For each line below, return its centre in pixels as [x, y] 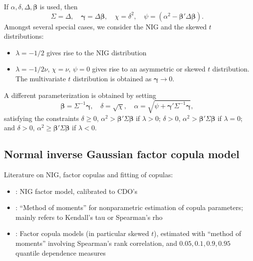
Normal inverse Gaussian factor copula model [122, 154]
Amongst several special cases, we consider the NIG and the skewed [105, 26]
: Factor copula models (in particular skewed [82, 233]
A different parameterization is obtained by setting [80, 95]
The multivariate [41, 78]
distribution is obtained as [112, 78]
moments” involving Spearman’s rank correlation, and [96, 243]
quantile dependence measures [60, 252]
